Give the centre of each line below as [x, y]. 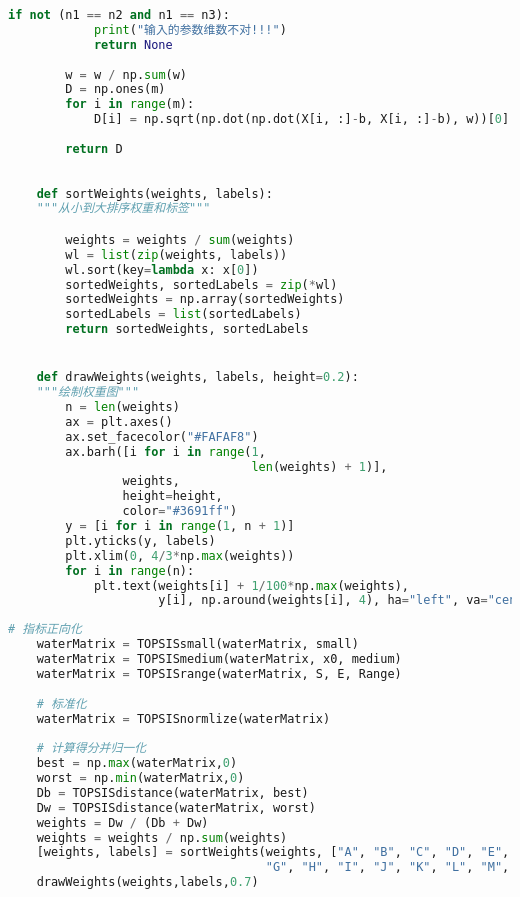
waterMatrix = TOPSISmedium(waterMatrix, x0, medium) [219, 659]
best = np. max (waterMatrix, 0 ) [137, 763]
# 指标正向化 [45, 629]
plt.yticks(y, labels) [140, 540]
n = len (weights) [122, 407]
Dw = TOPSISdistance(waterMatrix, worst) [176, 807]
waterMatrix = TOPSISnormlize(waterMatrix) [183, 718]
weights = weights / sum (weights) [180, 239]
